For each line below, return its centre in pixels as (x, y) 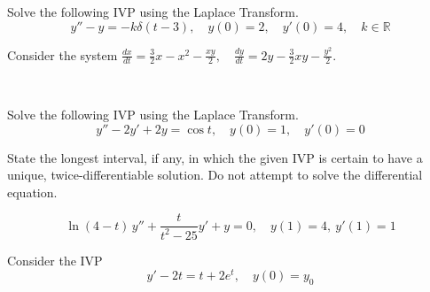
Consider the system (63, 54)
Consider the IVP (55, 260)
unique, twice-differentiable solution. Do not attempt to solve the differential (215, 175)
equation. (32, 192)
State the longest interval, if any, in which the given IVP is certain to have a (215, 157)
